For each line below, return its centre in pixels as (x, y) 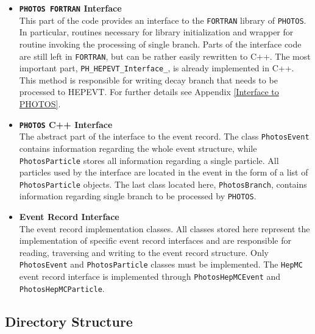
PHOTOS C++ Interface (66, 124)
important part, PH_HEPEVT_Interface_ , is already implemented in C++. (157, 68)
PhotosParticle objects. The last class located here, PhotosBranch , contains (163, 184)
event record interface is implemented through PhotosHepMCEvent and (150, 276)
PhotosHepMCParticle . (62, 288)
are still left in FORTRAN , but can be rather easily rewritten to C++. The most (165, 56)
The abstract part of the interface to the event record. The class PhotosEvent (164, 136)
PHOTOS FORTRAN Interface (70, 8)
